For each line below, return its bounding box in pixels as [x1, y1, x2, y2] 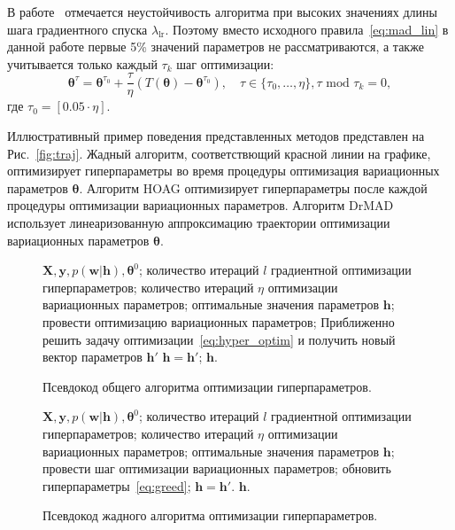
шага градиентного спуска [7, 19, 148, 38]
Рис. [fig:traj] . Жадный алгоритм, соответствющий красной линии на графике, [7, 144, 431, 162]
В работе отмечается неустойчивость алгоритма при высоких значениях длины [7, 3, 437, 20]
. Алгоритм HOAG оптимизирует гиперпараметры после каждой [79, 178, 428, 197]
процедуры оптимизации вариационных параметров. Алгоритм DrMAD [7, 196, 394, 214]
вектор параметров [42, 347, 143, 366]
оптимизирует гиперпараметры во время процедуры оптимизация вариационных [7, 161, 440, 180]
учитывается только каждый [7, 54, 158, 73]
